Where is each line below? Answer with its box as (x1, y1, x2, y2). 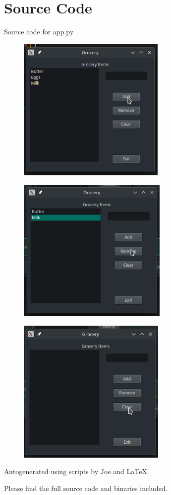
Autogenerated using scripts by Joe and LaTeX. (4, 466, 149, 477)
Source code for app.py (4, 26, 74, 37)
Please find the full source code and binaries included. (4, 483, 168, 493)
